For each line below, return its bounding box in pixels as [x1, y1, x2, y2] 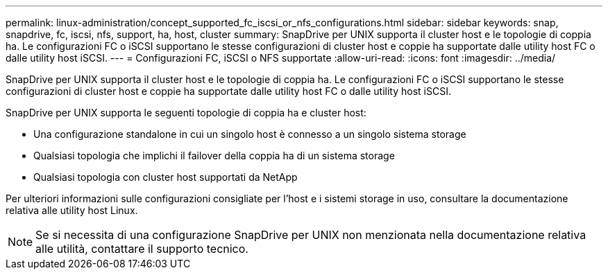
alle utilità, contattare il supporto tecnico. [35, 242, 248, 256]
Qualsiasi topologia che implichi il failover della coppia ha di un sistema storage [33, 150, 395, 161]
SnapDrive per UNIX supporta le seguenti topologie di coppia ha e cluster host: [6, 107, 366, 118]
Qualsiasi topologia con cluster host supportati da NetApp [33, 171, 298, 183]
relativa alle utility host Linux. [6, 204, 138, 216]
